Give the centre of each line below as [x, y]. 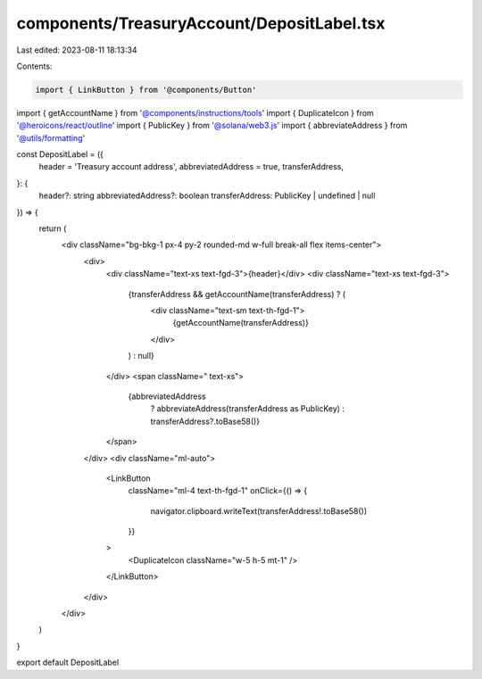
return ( [53, 228]
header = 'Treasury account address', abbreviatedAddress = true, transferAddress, [191, 167]
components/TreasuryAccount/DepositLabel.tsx [201, 23]
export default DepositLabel [68, 662]
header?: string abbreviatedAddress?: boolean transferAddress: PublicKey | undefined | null [207, 195]
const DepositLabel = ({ [60, 154]
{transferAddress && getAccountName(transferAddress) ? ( [237, 294]
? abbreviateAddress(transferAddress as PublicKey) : [248, 409]
